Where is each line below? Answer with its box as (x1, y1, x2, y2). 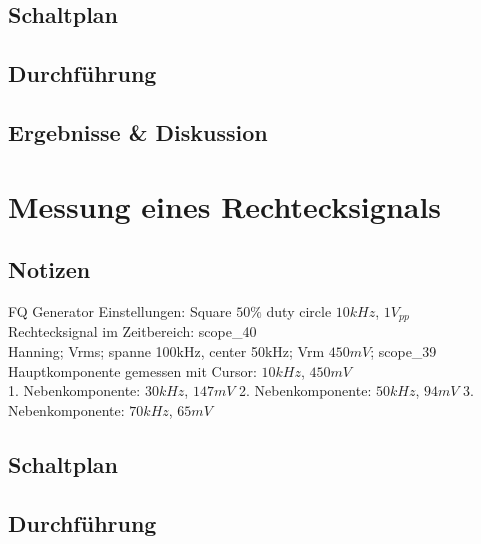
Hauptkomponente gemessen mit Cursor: (8, 360, 257, 381)
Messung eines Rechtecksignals (8, 185, 442, 226)
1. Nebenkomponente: (8, 380, 141, 401)
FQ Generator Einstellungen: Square (8, 300, 232, 321)
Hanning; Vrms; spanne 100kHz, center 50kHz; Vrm (8, 340, 325, 361)
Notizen (8, 254, 91, 285)
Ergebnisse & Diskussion (8, 116, 268, 147)
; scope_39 (370, 340, 437, 361)
